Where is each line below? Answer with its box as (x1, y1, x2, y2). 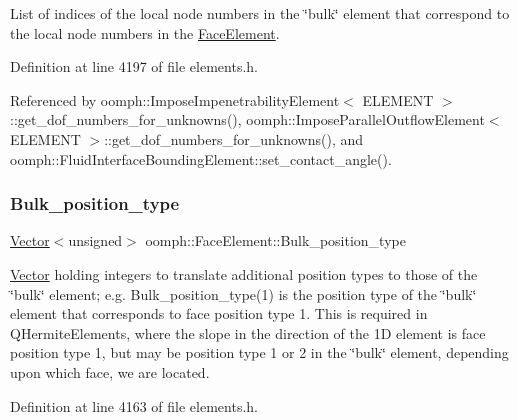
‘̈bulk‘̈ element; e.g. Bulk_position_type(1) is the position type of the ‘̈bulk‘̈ (10, 283, 477, 304)
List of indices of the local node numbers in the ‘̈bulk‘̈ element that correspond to (10, 3, 510, 23)
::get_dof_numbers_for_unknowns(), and (104, 128, 364, 149)
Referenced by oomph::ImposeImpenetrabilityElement (10, 89, 340, 110)
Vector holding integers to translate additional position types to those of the (10, 263, 478, 284)
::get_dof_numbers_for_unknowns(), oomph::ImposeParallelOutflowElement (10, 109, 485, 130)
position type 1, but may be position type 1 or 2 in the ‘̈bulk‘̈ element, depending (10, 342, 509, 363)
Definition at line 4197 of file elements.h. (10, 56, 258, 77)
